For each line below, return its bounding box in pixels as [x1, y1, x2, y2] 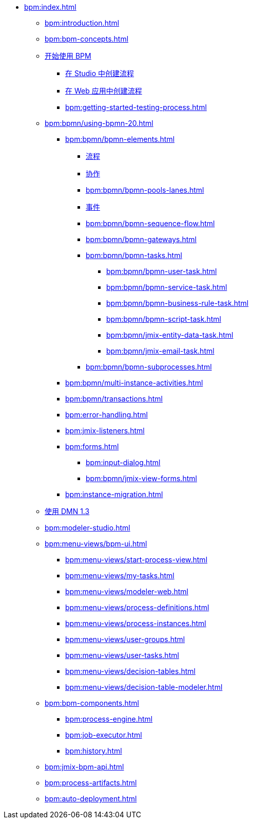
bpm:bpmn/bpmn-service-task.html [106, 283, 227, 291]
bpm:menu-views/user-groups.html [65, 635, 185, 644]
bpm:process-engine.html [65, 715, 153, 723]
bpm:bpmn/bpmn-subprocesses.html [86, 362, 212, 371]
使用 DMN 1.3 [45, 507, 90, 516]
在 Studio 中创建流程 [65, 69, 134, 78]
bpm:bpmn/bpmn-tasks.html [86, 251, 182, 260]
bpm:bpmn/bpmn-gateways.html [86, 235, 197, 244]
